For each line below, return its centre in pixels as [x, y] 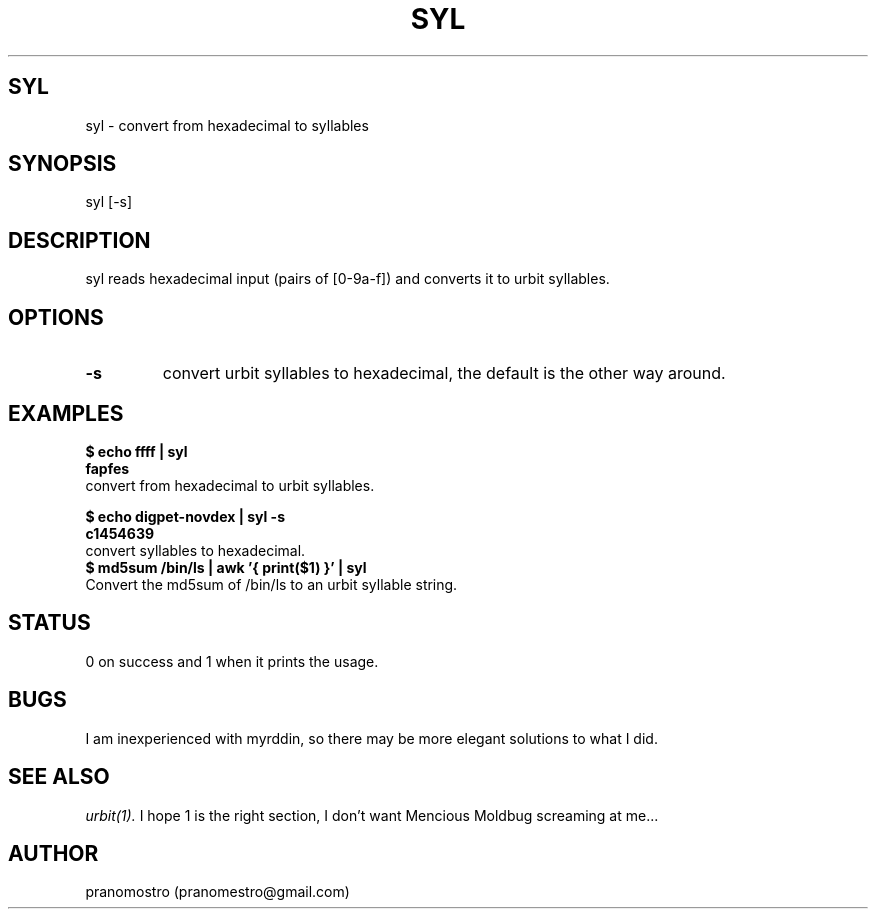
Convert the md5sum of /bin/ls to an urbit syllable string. [271, 584]
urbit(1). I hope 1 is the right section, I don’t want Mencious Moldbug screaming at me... [372, 815]
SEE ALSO [59, 777]
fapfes [107, 468]
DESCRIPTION [79, 240]
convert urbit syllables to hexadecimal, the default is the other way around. [444, 373]
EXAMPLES [66, 413]
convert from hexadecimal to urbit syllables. [230, 485]
